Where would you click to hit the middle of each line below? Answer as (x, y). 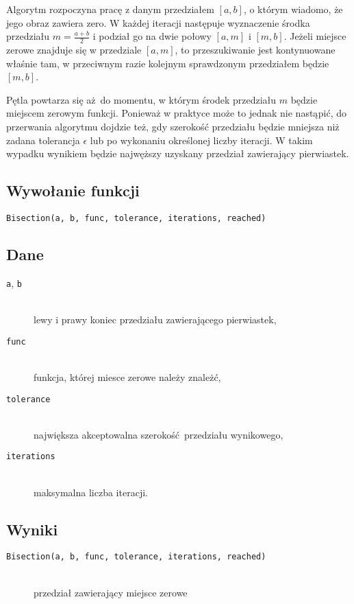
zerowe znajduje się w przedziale (74, 50)
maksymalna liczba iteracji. (91, 492)
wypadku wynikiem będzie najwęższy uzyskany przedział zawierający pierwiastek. (178, 153)
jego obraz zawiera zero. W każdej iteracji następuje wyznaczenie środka (158, 22)
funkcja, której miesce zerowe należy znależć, (127, 376)
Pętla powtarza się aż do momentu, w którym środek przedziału (141, 99)
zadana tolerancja (43, 140)
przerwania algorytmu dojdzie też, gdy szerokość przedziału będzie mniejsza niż (173, 126)
